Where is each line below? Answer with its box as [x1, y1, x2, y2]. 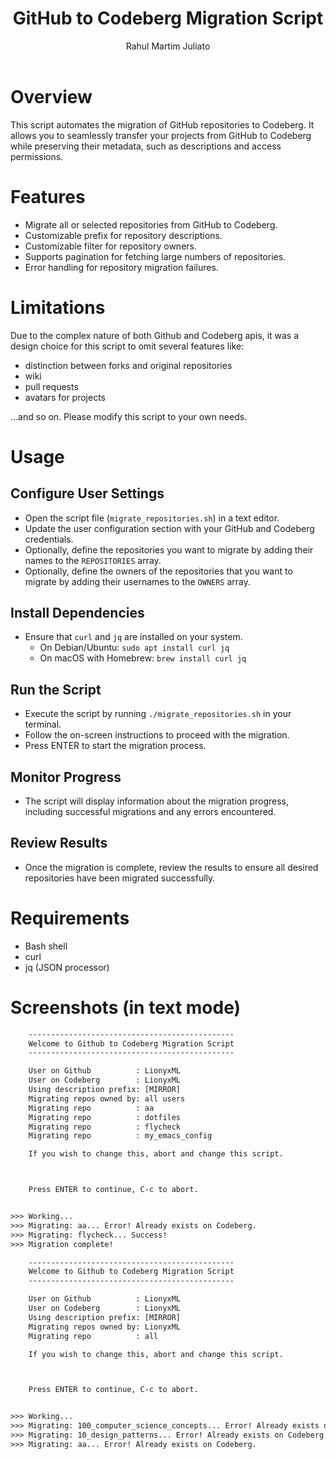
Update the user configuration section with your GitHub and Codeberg [24, 522, 315, 534]
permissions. [10, 150, 64, 162]
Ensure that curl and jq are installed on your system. [24, 631, 243, 643]
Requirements [10, 907, 130, 929]
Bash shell [24, 940, 68, 952]
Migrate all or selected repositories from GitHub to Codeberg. [24, 218, 278, 231]
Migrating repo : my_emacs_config [28, 1131, 213, 1141]
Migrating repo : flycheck [28, 1122, 182, 1132]
